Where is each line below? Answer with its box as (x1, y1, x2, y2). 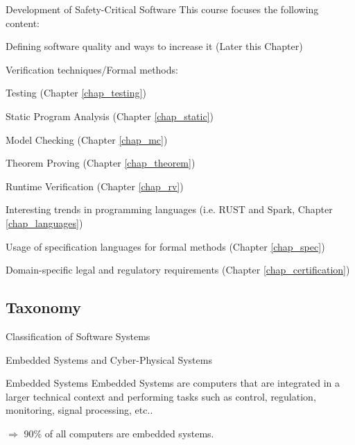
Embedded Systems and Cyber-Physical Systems (6, 352, 212, 367)
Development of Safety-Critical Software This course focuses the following (6, 2, 319, 16)
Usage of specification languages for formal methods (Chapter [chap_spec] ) (6, 239, 325, 253)
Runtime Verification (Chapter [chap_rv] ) (6, 178, 184, 193)
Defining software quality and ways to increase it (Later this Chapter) (6, 39, 303, 53)
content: (6, 15, 40, 30)
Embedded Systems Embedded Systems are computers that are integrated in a (6, 376, 340, 390)
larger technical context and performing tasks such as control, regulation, (6, 389, 316, 403)
